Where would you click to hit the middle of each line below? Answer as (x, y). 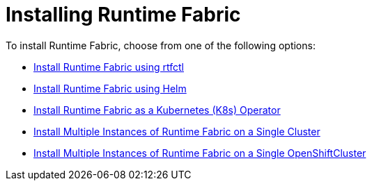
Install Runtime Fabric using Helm (110, 88)
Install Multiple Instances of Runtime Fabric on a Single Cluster (177, 131)
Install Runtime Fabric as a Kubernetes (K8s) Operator (157, 110)
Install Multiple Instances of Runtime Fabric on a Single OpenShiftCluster (200, 153)
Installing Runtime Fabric (123, 15)
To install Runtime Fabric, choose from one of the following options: (161, 45)
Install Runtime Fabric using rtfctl (109, 67)
